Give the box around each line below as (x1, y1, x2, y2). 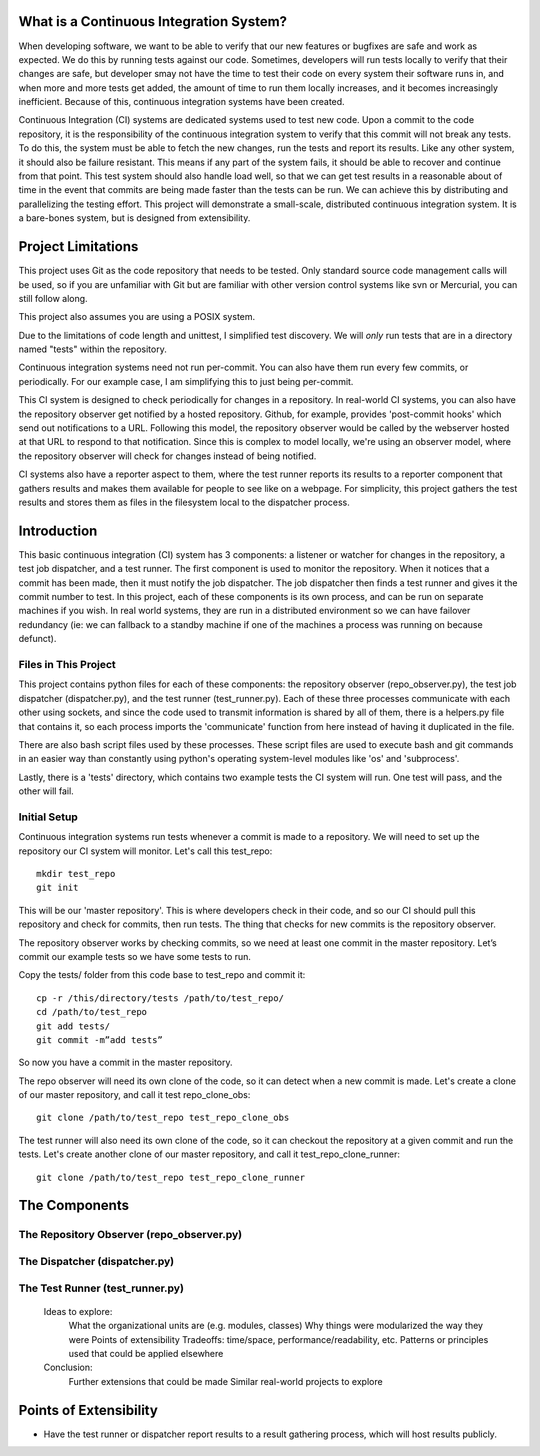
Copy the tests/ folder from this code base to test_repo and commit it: (18, 969, 306, 981)
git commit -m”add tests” (36, 1034, 164, 1045)
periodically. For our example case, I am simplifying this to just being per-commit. (18, 375, 354, 387)
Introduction (18, 522, 98, 539)
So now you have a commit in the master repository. (18, 1056, 234, 1069)
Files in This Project (18, 657, 117, 671)
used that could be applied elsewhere (68, 1347, 224, 1359)
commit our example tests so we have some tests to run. (18, 950, 252, 962)
